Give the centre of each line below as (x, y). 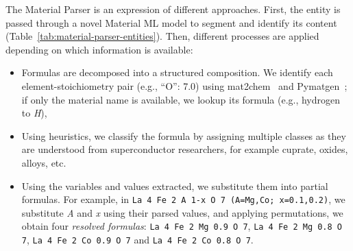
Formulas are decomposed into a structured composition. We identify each (177, 72)
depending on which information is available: (99, 49)
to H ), (34, 113)
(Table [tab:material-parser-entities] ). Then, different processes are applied (162, 36)
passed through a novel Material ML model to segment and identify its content (171, 22)
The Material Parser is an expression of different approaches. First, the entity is (173, 9)
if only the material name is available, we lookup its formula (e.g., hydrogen (181, 99)
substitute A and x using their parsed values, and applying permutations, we (182, 212)
